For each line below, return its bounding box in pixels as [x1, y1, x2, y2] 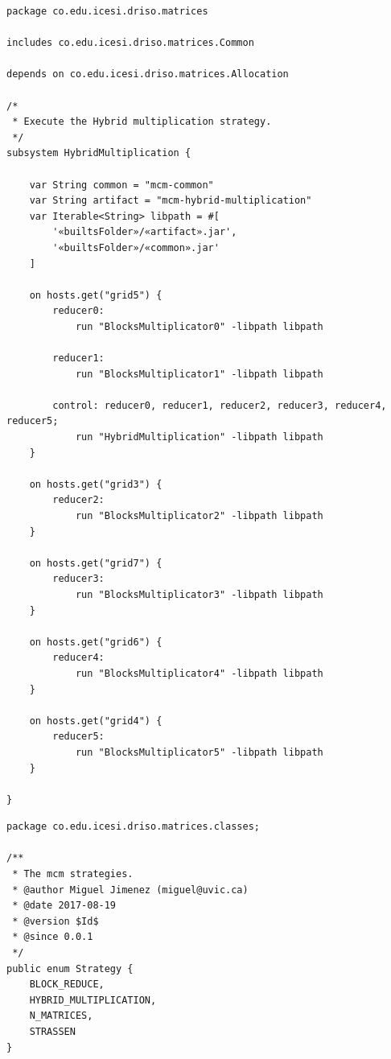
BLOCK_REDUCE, [29, 979, 105, 991]
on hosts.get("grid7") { [29, 557, 163, 569]
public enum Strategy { [6, 962, 134, 975]
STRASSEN [29, 1026, 76, 1037]
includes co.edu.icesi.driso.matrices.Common [6, 37, 254, 49]
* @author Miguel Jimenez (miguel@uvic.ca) [12, 884, 249, 896]
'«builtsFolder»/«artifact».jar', [52, 226, 237, 238]
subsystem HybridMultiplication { [6, 147, 191, 159]
